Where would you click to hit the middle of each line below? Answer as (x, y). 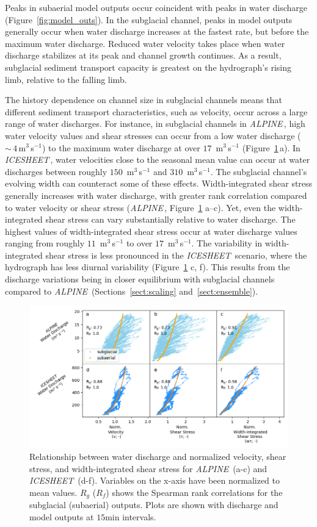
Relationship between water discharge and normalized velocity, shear (158, 457)
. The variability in (227, 243)
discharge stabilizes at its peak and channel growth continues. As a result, (143, 55)
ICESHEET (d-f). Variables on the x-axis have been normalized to (155, 480)
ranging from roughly (45, 243)
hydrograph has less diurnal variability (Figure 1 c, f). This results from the (148, 267)
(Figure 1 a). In (271, 147)
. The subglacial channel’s (259, 171)
